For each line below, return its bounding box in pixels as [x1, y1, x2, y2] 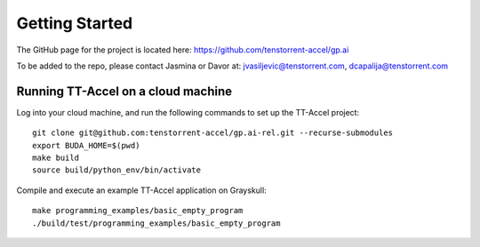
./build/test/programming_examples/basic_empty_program [32, 218, 281, 228]
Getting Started [16, 13, 133, 33]
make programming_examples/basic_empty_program [32, 205, 244, 216]
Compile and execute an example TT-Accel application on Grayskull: [16, 185, 267, 195]
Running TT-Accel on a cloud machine [16, 84, 233, 99]
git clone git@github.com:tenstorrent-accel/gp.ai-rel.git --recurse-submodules [32, 128, 394, 138]
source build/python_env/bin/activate [32, 165, 202, 175]
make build [32, 153, 80, 163]
